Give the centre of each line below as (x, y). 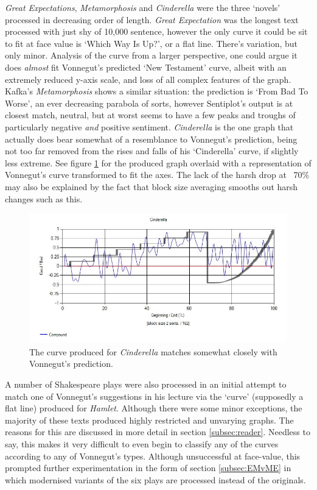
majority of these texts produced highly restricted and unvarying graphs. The (149, 420)
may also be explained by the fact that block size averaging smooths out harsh (152, 186)
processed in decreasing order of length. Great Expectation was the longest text (152, 19)
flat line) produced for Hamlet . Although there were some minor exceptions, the (154, 408)
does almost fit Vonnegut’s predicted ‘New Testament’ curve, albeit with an (146, 67)
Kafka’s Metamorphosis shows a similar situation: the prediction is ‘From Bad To (157, 91)
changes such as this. (44, 198)
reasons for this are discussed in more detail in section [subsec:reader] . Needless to (158, 432)
